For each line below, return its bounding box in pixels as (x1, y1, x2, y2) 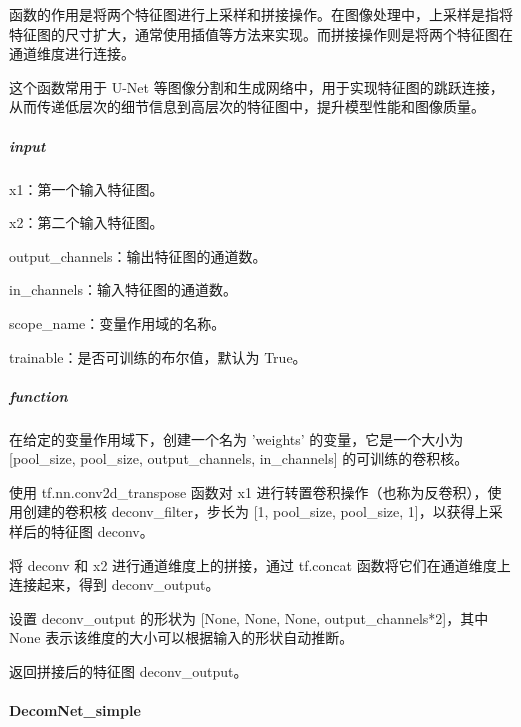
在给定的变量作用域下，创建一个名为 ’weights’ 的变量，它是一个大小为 (9, 428, 464, 449)
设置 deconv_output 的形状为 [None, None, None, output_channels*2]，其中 (9, 607, 489, 628)
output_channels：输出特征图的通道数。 (9, 245, 267, 266)
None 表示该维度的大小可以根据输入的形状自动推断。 (9, 627, 354, 648)
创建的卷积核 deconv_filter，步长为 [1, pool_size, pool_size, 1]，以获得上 (22, 501, 489, 522)
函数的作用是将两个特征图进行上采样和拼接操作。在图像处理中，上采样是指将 (9, 4, 513, 24)
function (9, 385, 68, 406)
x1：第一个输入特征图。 (9, 178, 164, 199)
